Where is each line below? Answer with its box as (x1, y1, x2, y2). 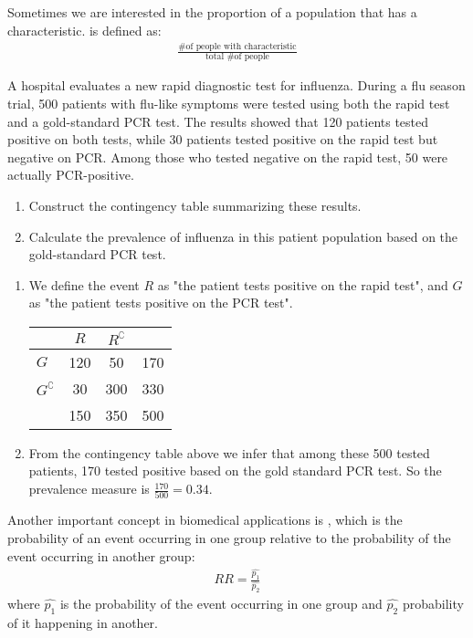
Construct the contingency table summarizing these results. (28, 195, 362, 214)
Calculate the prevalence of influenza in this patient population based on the (28, 226, 458, 246)
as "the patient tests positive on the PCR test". (28, 293, 293, 312)
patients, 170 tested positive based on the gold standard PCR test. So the (28, 461, 442, 480)
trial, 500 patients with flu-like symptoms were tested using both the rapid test (7, 93, 450, 112)
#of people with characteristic (178, 42, 297, 52)
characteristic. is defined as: (7, 20, 162, 39)
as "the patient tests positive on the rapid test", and (157, 275, 448, 294)
